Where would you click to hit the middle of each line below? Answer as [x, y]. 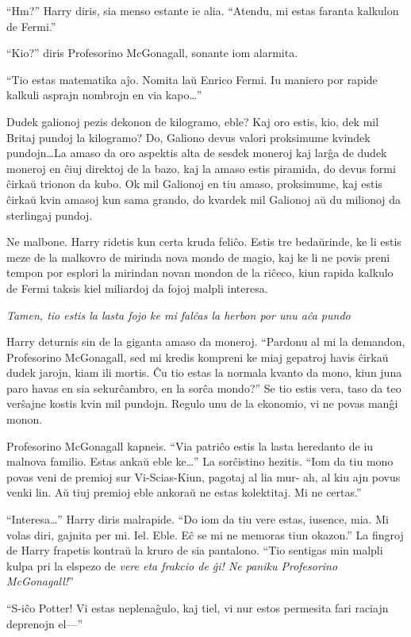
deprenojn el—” [45, 623]
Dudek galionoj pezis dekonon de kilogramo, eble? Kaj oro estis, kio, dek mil [193, 121]
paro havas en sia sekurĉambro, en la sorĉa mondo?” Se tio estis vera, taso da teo [204, 388]
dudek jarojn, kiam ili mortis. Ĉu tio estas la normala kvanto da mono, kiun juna [204, 372]
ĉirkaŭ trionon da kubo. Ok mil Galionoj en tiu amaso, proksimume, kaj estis [194, 184]
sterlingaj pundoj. [50, 215]
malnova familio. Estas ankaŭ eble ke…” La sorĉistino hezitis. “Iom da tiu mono [200, 461]
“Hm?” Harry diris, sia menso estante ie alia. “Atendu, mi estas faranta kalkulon [203, 10]
